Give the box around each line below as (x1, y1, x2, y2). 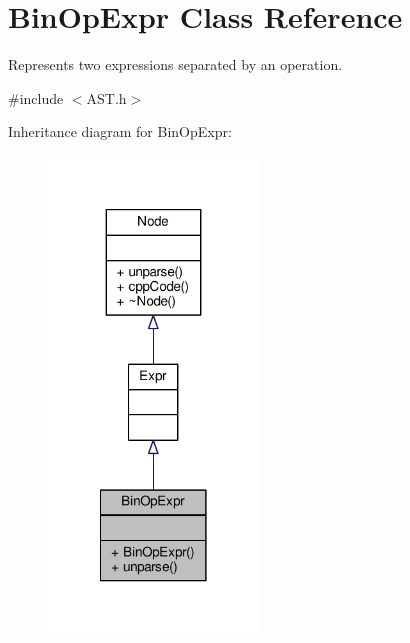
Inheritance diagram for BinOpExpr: (8, 121, 232, 142)
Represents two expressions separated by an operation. (8, 54, 343, 75)
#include (8, 87, 64, 108)
